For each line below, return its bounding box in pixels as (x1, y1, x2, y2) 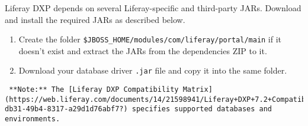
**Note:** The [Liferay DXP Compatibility (9, 85, 179, 94)
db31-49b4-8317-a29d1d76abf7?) (5, 105, 128, 114)
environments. (5, 115, 60, 124)
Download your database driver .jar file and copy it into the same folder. (18, 64, 287, 77)
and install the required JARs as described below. (5, 13, 185, 25)
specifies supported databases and (131, 105, 272, 114)
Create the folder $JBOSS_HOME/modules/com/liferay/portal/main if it (18, 33, 282, 45)
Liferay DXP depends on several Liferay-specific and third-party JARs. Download (5, 2, 301, 14)
